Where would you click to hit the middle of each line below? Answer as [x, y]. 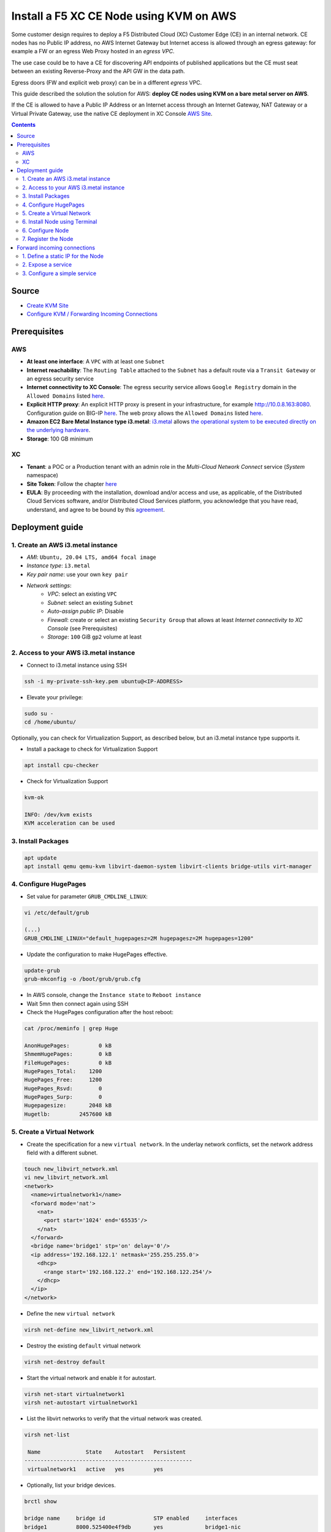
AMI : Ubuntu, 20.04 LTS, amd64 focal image [91, 557]
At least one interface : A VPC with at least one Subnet [96, 362]
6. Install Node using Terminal [60, 222]
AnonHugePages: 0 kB [68, 1045]
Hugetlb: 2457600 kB [68, 1114]
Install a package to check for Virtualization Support [92, 749]
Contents [24, 125]
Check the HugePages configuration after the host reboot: [100, 1012]
